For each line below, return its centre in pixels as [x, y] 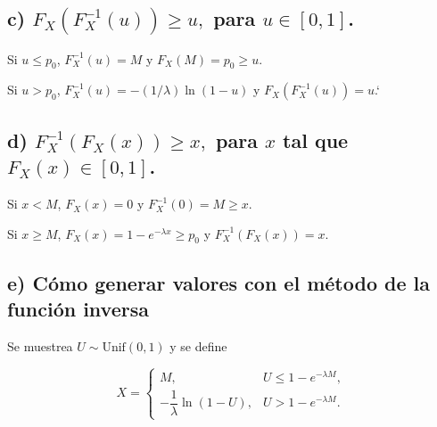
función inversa [78, 309]
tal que [316, 140]
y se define [198, 346]
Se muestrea [40, 346]
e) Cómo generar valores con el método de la [218, 282]
